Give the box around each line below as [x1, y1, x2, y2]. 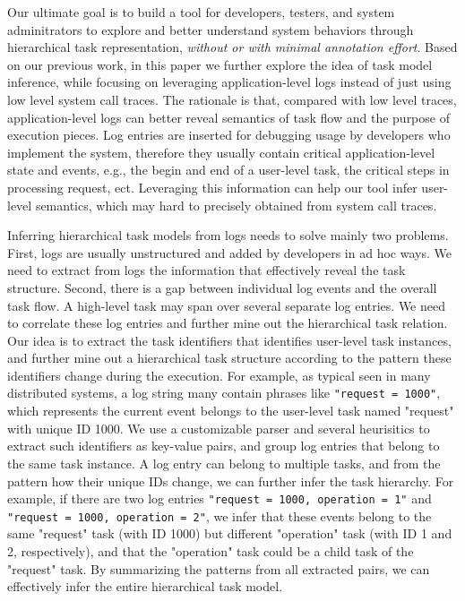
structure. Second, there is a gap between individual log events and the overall [7, 278, 437, 296]
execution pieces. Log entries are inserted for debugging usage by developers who [7, 125, 451, 144]
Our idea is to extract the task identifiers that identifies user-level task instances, [7, 331, 452, 349]
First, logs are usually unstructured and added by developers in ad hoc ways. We [7, 243, 452, 262]
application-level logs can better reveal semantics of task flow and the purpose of [7, 107, 450, 126]
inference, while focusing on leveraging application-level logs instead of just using [7, 73, 452, 91]
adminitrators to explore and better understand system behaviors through [7, 20, 414, 39]
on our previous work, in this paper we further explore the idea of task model [7, 55, 433, 73]
